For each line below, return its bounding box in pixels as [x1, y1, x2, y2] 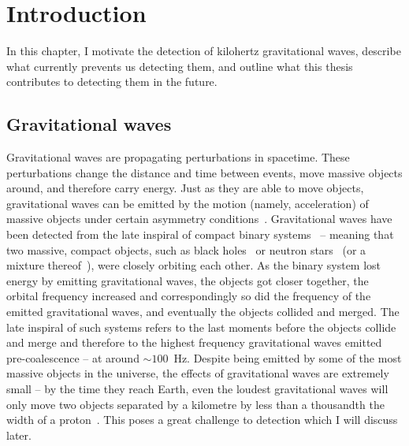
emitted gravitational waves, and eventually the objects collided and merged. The [6, 303, 400, 320]
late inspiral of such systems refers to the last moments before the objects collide [6, 318, 396, 335]
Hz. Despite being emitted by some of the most [173, 349, 402, 366]
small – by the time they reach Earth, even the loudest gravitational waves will [6, 381, 389, 397]
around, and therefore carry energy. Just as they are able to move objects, [6, 180, 364, 196]
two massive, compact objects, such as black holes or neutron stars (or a [6, 241, 366, 258]
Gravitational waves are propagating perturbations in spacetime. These [6, 149, 350, 165]
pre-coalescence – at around [6, 349, 139, 366]
